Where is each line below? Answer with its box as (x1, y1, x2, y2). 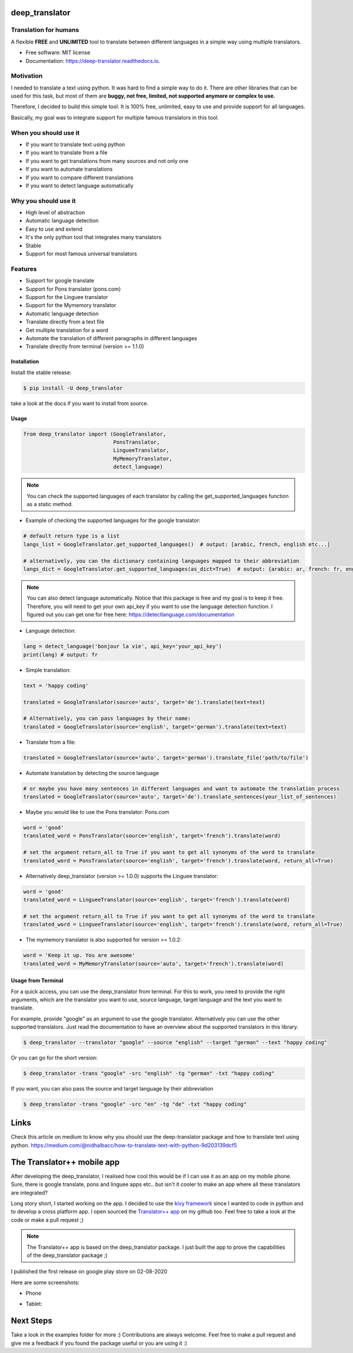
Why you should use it (11, 197, 76, 205)
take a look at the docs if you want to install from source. (11, 400, 149, 407)
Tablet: (25, 1301, 42, 1308)
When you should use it (11, 128, 80, 137)
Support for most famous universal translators (25, 250, 138, 257)
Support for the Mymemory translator (25, 302, 116, 309)
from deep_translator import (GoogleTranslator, (23, 430, 166, 437)
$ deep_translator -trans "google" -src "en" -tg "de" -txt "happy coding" (23, 1101, 247, 1108)
